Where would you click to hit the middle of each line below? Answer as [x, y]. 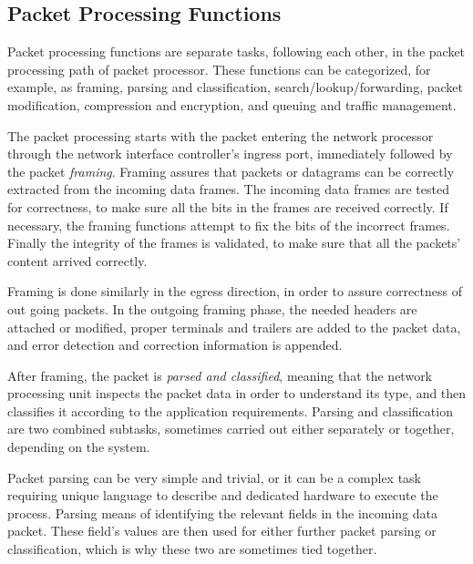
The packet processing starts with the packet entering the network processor [221, 135]
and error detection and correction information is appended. [175, 345]
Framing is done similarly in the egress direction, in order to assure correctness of [235, 291]
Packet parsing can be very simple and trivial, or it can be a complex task [215, 477]
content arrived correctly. [77, 260]
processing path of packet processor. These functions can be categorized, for [219, 69]
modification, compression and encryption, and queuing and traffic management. [232, 104]
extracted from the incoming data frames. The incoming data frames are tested [228, 189]
